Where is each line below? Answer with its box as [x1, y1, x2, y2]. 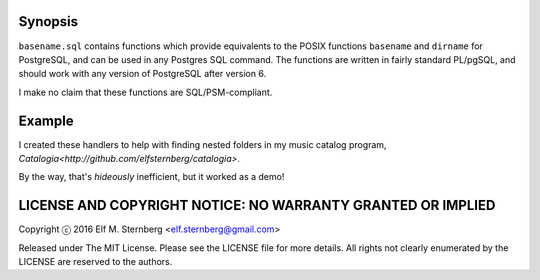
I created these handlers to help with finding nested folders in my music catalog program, [18, 138, 387, 150]
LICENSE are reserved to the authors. [18, 256, 173, 268]
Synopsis [18, 13, 79, 30]
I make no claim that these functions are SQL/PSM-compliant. [18, 86, 273, 98]
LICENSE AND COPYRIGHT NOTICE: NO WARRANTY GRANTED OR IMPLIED [18, 197, 496, 214]
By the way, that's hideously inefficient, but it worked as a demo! [18, 171, 285, 183]
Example [18, 112, 74, 129]
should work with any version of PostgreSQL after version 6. [18, 68, 267, 80]
